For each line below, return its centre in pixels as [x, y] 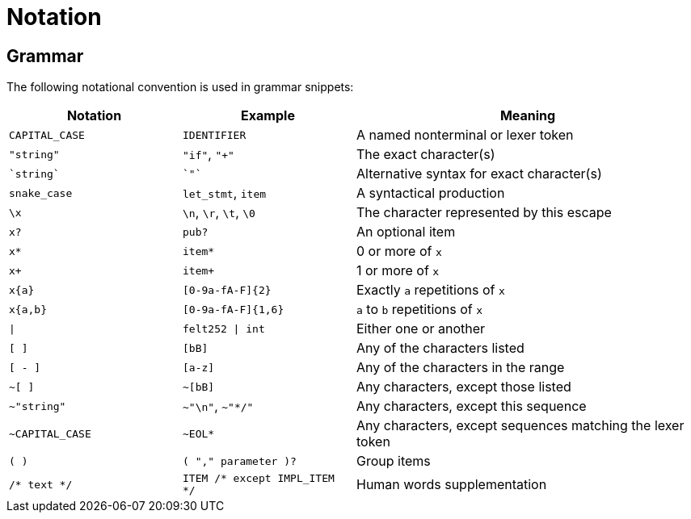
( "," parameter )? [240, 461]
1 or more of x [398, 271]
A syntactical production [431, 193]
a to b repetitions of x [420, 310]
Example [268, 116]
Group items [394, 461]
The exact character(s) [426, 155]
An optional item [406, 232]
